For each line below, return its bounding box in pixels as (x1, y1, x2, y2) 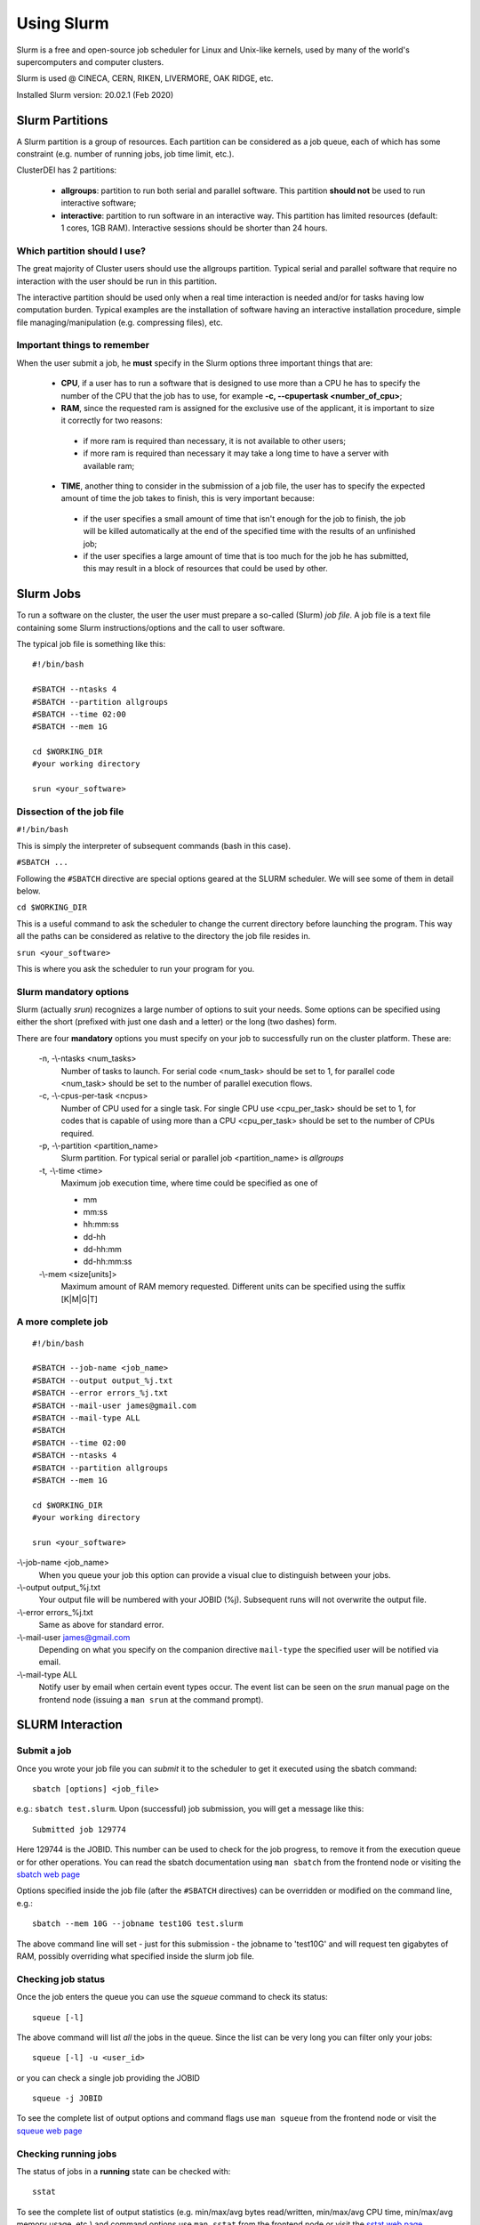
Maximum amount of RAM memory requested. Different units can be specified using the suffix (60, 1282, 406, 1292)
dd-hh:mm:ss (83, 1256, 132, 1267)
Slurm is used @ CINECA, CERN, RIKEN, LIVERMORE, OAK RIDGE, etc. (16, 73, 274, 84)
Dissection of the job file (16, 805, 124, 818)
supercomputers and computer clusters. (16, 56, 164, 67)
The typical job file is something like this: (16, 638, 166, 649)
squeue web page (16, 2125, 83, 2136)
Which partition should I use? (16, 245, 147, 257)
